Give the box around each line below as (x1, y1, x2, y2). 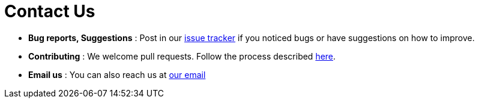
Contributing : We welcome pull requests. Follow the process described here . (28, 51, 336, 61)
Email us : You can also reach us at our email (28, 69, 206, 80)
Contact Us (4, 1, 95, 21)
